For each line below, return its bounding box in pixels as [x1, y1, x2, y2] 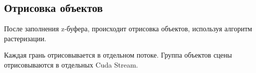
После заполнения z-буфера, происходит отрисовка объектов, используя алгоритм [4, 23, 252, 34]
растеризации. [4, 33, 47, 43]
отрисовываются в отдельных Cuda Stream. [4, 59, 138, 70]
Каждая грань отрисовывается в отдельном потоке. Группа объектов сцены [4, 50, 232, 60]
